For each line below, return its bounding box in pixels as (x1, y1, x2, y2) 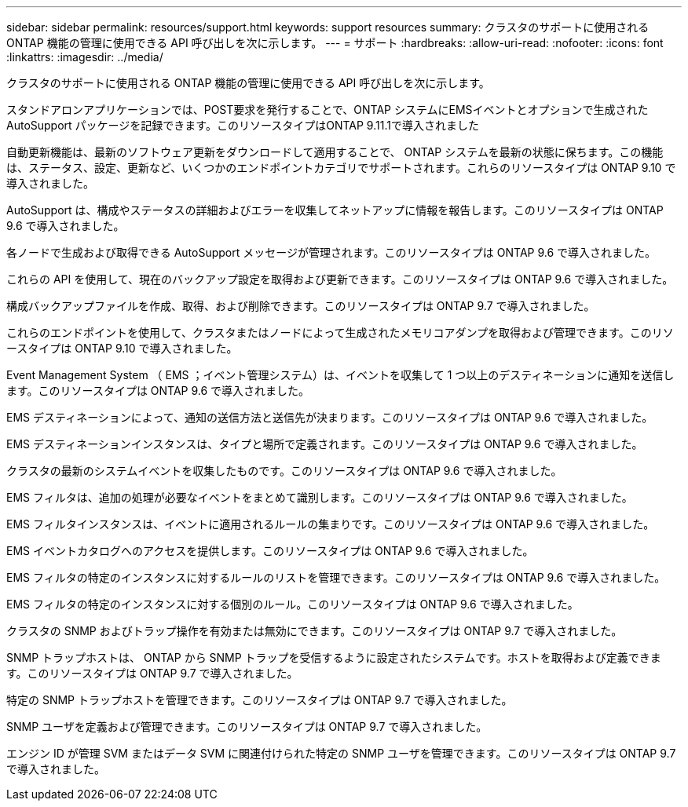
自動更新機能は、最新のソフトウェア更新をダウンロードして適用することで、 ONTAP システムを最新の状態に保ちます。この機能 (6, 145, 664, 159)
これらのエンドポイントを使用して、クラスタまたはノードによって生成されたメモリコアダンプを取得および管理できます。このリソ (6, 326, 674, 339)
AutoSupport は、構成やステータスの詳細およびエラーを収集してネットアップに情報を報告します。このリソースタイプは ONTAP (6, 203, 664, 217)
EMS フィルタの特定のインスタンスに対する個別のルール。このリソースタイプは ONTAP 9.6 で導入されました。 (6, 597, 579, 611)
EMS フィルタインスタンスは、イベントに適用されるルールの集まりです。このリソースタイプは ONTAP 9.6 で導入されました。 (6, 517, 655, 531)
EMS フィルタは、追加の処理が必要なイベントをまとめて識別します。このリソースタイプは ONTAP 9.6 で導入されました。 (6, 491, 633, 504)
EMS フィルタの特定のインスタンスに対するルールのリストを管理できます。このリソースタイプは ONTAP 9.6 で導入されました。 (6, 571, 666, 584)
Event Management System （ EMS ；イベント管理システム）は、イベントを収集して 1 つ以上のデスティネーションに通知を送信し (6, 368, 675, 382)
